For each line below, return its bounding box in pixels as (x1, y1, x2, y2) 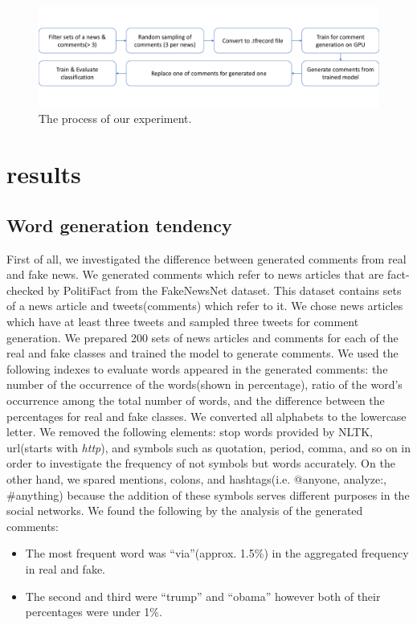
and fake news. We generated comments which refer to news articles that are (6, 266, 384, 283)
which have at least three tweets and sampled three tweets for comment (6, 313, 359, 330)
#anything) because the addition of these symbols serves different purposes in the (6, 486, 410, 503)
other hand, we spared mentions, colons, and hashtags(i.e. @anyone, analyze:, (6, 470, 386, 487)
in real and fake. (25, 560, 106, 577)
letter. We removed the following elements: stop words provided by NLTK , (6, 423, 373, 440)
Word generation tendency (6, 212, 232, 237)
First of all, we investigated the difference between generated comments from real (6, 250, 407, 267)
